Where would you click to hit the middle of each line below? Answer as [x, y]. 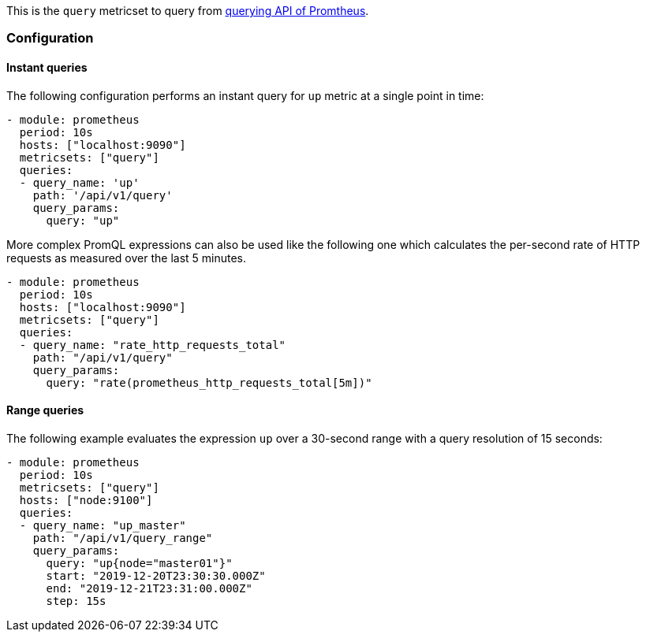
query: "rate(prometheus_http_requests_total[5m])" [209, 382]
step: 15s [76, 601]
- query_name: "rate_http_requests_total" [153, 345]
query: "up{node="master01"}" [139, 563]
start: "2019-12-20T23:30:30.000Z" [156, 575]
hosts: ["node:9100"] [86, 500]
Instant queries [47, 67]
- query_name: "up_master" [103, 525]
